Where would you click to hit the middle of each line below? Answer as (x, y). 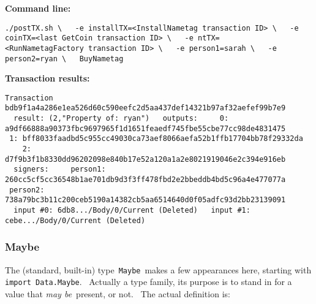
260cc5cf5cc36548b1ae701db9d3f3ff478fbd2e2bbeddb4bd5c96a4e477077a (145, 180)
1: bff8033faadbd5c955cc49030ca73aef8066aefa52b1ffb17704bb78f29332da (156, 139)
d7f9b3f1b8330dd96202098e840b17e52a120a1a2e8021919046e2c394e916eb (145, 159)
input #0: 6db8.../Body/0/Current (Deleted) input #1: (132, 211)
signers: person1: (60, 169)
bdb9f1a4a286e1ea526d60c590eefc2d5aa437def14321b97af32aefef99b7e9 (145, 108)
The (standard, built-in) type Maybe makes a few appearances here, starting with (158, 269)
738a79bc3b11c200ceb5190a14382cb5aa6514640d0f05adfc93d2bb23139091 (145, 200)
